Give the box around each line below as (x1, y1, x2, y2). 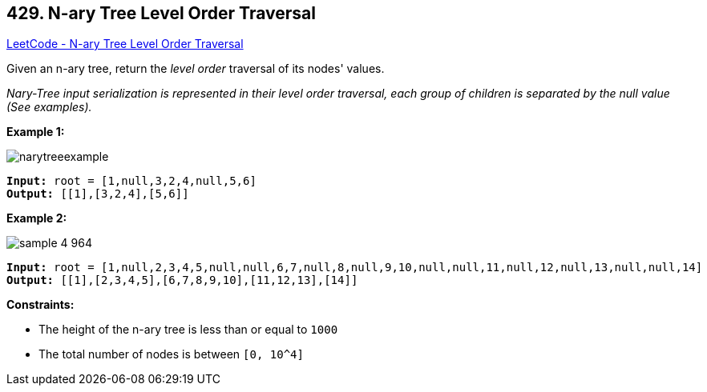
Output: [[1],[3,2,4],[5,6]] (6, 187, 189, 201)
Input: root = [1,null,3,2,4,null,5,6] (6, 174, 257, 188)
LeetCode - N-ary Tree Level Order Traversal (6, 37, 244, 51)
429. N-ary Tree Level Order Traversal (6, 3, 316, 23)
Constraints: (6, 298, 75, 312)
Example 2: (6, 211, 67, 226)
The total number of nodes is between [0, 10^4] (38, 347, 304, 362)
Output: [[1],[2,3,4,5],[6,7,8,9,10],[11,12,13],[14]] (6, 274, 358, 287)
